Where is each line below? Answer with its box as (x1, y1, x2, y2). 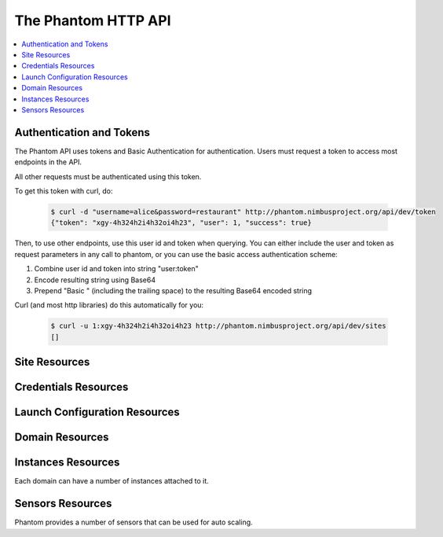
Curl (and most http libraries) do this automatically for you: (14, 300, 204, 310)
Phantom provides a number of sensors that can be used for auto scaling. (14, 517, 253, 527)
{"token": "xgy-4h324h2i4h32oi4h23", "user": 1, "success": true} (50, 219, 312, 227)
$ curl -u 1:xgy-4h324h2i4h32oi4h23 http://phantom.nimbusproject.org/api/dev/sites (50, 322, 386, 330)
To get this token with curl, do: (14, 186, 113, 196)
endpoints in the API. (14, 157, 82, 167)
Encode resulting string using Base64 (34, 275, 156, 285)
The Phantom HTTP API (14, 12, 172, 29)
